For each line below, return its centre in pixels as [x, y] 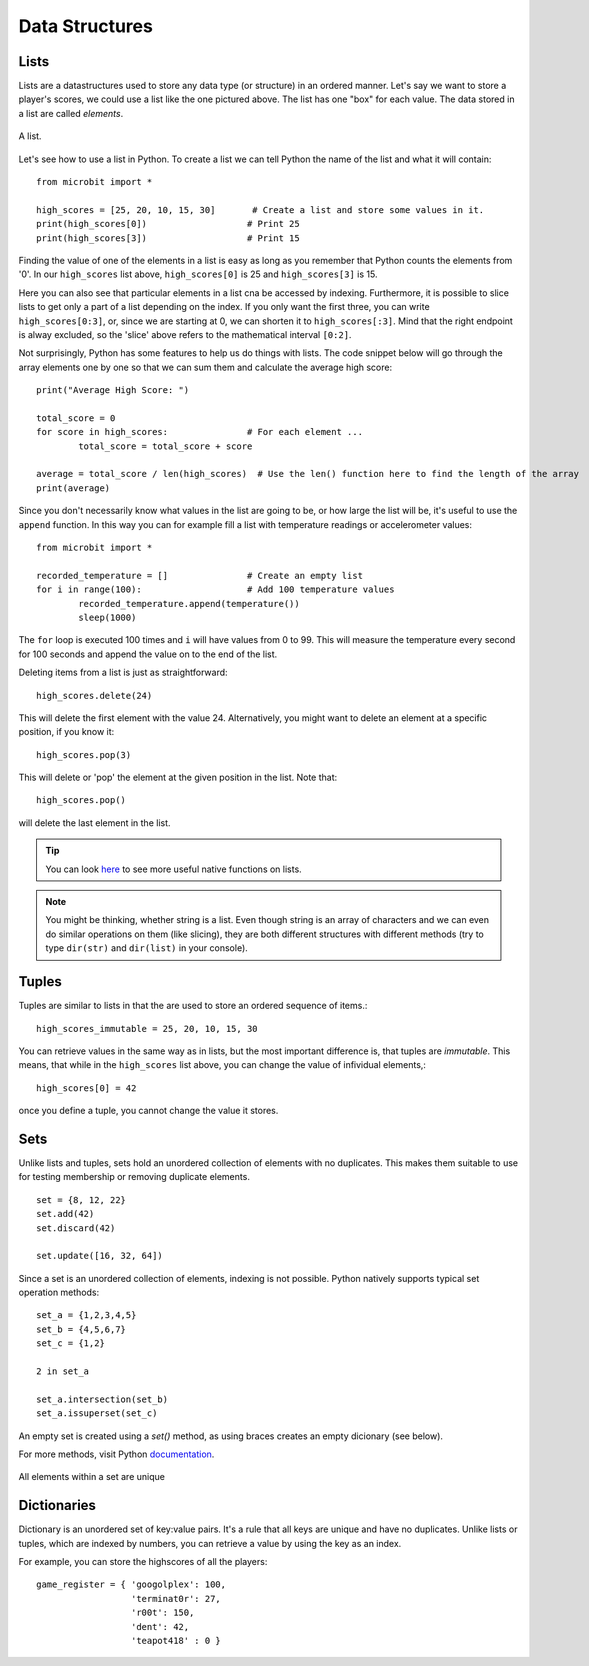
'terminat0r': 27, [176, 1598]
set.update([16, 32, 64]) [100, 1256]
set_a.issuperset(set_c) [97, 1413]
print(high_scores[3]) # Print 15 [168, 238]
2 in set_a [63, 1371]
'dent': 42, [160, 1626]
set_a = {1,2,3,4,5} [86, 1315]
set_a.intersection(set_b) [102, 1399]
